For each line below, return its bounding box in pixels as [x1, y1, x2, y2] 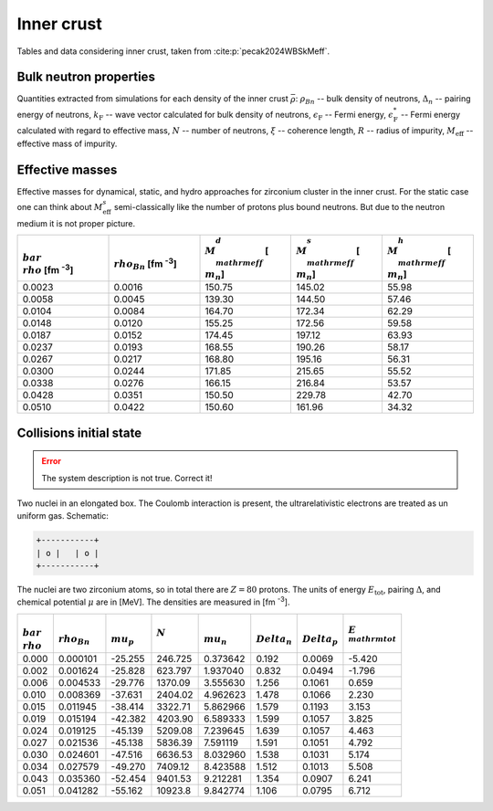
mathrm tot [348, 635, 397, 644]
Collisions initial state [16, 425, 142, 440]
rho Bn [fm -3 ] [113, 256, 177, 272]
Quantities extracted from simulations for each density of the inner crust [16, 93, 288, 104]
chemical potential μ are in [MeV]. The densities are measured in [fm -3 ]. [16, 595, 290, 607]
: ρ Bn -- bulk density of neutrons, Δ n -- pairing [295, 93, 471, 107]
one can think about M [16, 201, 103, 212]
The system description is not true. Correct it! [41, 472, 213, 483]
